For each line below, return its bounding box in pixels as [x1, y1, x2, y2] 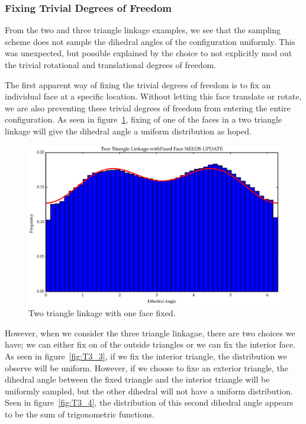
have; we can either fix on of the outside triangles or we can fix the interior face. [5, 338, 296, 351]
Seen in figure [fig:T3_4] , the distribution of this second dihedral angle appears [5, 396, 294, 409]
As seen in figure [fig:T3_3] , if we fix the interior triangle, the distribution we [5, 350, 287, 362]
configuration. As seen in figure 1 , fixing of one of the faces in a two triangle [5, 113, 282, 126]
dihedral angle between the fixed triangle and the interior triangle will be [5, 373, 270, 386]
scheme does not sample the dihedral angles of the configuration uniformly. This [5, 35, 295, 47]
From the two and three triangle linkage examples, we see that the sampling [5, 24, 281, 36]
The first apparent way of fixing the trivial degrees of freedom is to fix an [5, 78, 271, 91]
